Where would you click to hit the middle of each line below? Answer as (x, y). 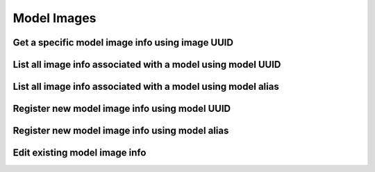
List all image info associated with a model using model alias (146, 87)
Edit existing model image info (80, 153)
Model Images (55, 18)
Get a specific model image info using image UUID (123, 42)
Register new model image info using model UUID (122, 109)
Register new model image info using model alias (121, 131)
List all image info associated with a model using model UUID (147, 65)
